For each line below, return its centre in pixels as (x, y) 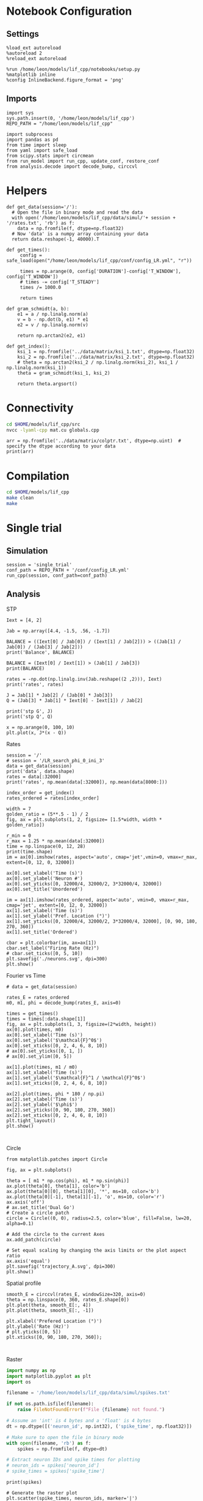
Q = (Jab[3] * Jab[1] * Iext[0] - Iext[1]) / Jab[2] (75, 700)
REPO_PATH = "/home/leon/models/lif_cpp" (60, 124)
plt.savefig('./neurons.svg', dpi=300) (57, 959)
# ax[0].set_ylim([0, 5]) (39, 1056)
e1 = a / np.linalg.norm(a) (53, 314)
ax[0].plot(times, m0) (35, 1030)
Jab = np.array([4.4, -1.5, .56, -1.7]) (59, 631)
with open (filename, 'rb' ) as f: (49, 1443)
